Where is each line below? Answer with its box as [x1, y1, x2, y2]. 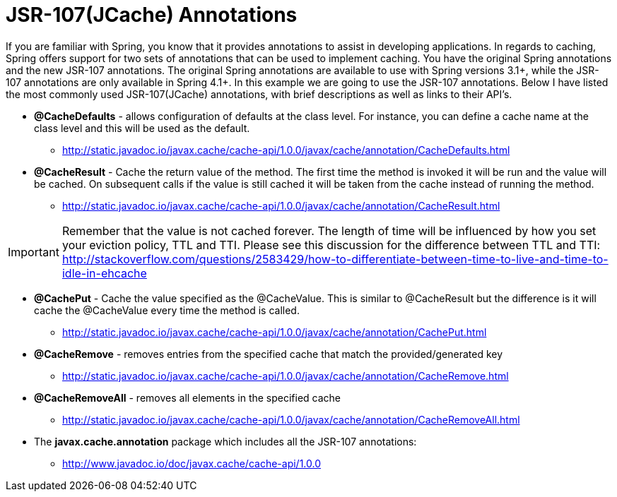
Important [8, 244, 59, 259]
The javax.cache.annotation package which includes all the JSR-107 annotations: [34, 435, 417, 448]
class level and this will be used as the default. [34, 121, 250, 134]
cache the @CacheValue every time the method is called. [34, 304, 300, 316]
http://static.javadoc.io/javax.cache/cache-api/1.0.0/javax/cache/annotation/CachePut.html [62, 325, 487, 338]
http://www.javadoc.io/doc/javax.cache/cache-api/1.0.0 [62, 457, 322, 469]
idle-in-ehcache [61, 265, 147, 280]
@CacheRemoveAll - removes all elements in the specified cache [34, 391, 341, 404]
